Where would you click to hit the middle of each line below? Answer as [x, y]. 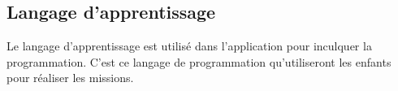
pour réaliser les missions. [70, 78]
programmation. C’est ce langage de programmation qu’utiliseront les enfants [199, 61]
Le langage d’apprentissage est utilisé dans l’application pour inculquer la [189, 46]
